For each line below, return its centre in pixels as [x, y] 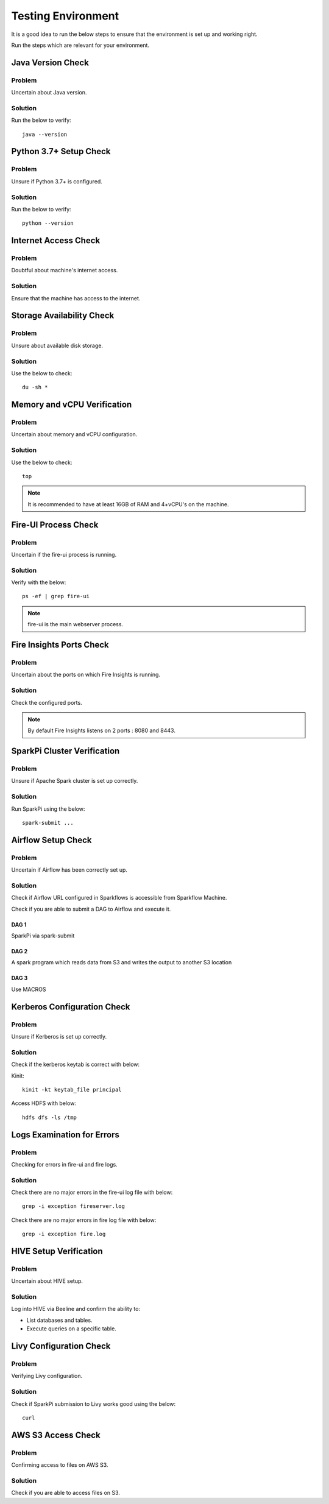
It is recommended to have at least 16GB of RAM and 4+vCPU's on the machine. [128, 504]
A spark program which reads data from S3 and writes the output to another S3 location [122, 962]
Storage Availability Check [63, 316]
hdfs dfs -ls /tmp [50, 1117]
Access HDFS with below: [44, 1103]
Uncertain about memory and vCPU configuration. [74, 434]
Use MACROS [29, 989]
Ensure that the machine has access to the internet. [76, 298]
